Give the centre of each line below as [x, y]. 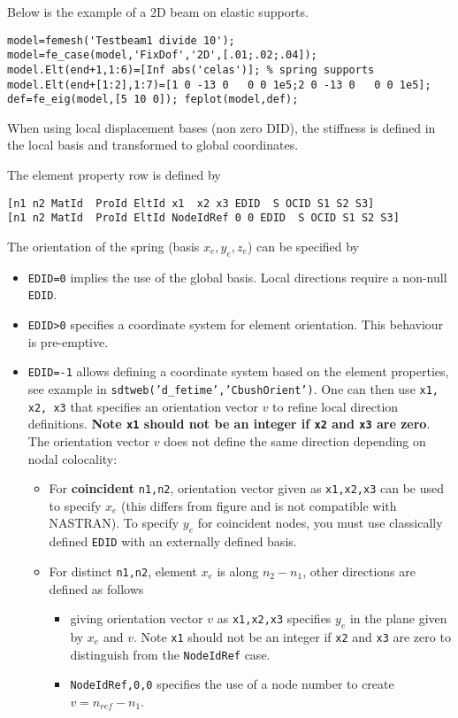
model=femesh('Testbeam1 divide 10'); [121, 40]
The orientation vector [89, 440]
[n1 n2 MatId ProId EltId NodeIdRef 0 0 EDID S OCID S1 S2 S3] [203, 218]
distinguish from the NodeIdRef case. [170, 654]
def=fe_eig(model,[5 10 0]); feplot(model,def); [153, 100]
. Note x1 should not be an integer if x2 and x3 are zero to [292, 636]
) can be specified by [303, 246]
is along [238, 571]
